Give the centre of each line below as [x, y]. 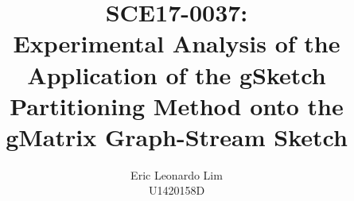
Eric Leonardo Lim [177, 174]
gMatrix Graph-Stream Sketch [177, 136]
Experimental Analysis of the [177, 43]
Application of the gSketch [177, 74]
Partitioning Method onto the [177, 105]
